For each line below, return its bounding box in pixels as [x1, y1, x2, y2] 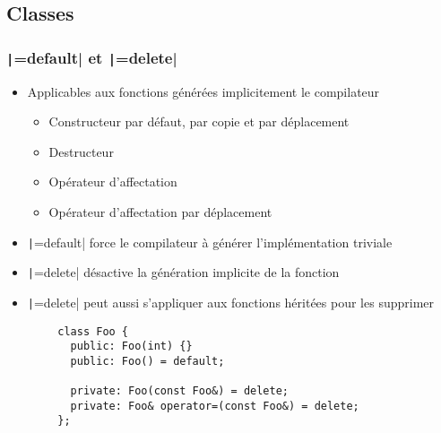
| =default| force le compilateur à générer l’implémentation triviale [27, 232, 393, 251]
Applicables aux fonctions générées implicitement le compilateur [27, 82, 380, 100]
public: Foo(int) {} [70, 340, 193, 353]
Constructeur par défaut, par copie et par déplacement [48, 112, 350, 131]
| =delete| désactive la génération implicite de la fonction [27, 263, 340, 281]
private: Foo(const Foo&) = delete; [70, 385, 289, 398]
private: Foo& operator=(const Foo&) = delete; [70, 399, 359, 412]
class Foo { [57, 325, 129, 338]
